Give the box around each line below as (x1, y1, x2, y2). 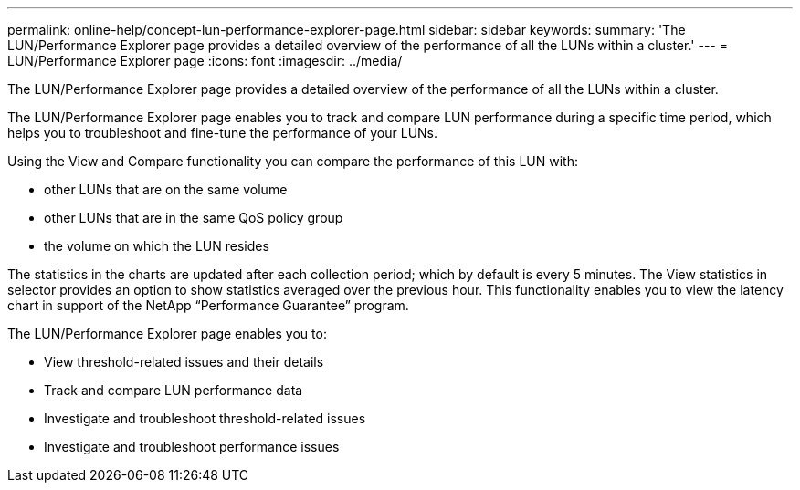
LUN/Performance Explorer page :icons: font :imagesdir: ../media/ (7, 53, 403, 68)
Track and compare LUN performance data (44, 382, 303, 398)
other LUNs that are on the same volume (44, 182, 288, 197)
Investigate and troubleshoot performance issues (44, 439, 340, 454)
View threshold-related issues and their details (44, 354, 324, 370)
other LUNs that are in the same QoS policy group (44, 210, 343, 225)
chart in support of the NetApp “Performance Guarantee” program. (7, 297, 409, 313)
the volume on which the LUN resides (44, 238, 269, 254)
